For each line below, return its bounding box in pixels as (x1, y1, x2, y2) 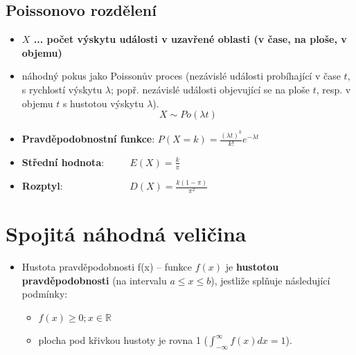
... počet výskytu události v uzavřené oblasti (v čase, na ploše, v (33, 32, 347, 46)
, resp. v (316, 82, 351, 96)
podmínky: (21, 286, 68, 301)
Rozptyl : (21, 179, 63, 193)
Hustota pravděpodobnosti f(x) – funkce (21, 260, 193, 274)
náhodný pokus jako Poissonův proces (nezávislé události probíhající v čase (21, 69, 341, 83)
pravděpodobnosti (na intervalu (21, 273, 167, 287)
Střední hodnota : (21, 154, 105, 169)
